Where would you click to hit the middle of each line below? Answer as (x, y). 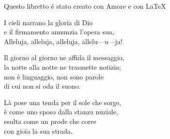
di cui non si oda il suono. (42, 86)
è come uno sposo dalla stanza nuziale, (61, 112)
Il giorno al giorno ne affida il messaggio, (64, 57)
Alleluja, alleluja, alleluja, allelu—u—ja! (63, 41)
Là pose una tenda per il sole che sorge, (62, 102)
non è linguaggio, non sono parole (54, 76)
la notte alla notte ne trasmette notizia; (62, 67)
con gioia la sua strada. (38, 131)
